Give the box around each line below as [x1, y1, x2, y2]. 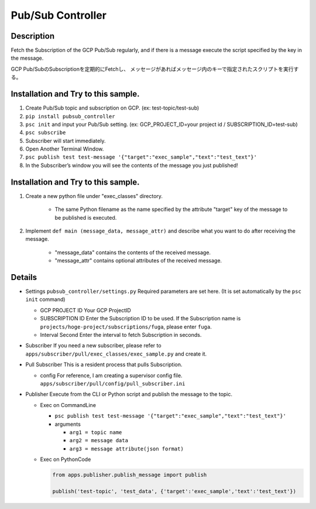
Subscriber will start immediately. [25, 137, 106, 144]
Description [11, 31, 55, 41]
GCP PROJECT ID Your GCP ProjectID [40, 306, 131, 313]
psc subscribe [25, 129, 66, 136]
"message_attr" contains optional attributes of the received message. [54, 257, 222, 264]
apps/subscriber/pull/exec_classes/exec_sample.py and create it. [25, 350, 207, 357]
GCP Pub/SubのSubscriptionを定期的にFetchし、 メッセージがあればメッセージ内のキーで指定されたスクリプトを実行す [11, 65, 299, 73]
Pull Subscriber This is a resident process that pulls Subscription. [25, 361, 183, 368]
